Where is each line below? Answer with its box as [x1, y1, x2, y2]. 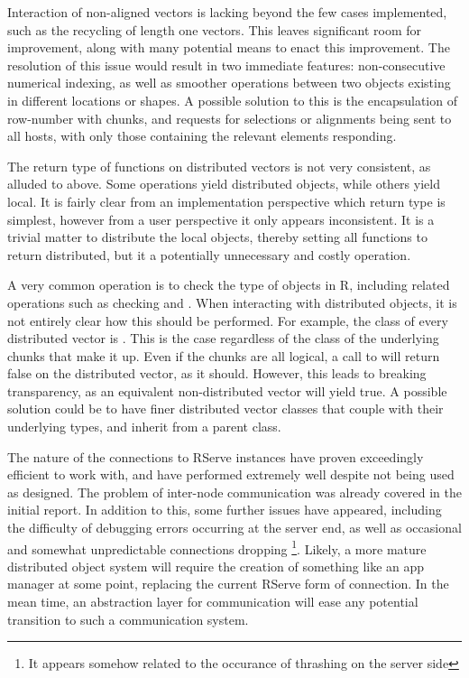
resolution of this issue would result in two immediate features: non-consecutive [7, 55, 446, 74]
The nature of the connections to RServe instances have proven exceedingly [7, 447, 424, 466]
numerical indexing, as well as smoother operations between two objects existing [7, 73, 451, 92]
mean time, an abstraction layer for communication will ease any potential [7, 592, 418, 611]
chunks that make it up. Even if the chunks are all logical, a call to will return [7, 346, 440, 365]
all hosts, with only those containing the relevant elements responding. [7, 126, 397, 145]
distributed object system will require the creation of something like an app [7, 556, 425, 575]
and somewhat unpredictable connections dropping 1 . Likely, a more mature [7, 536, 427, 558]
